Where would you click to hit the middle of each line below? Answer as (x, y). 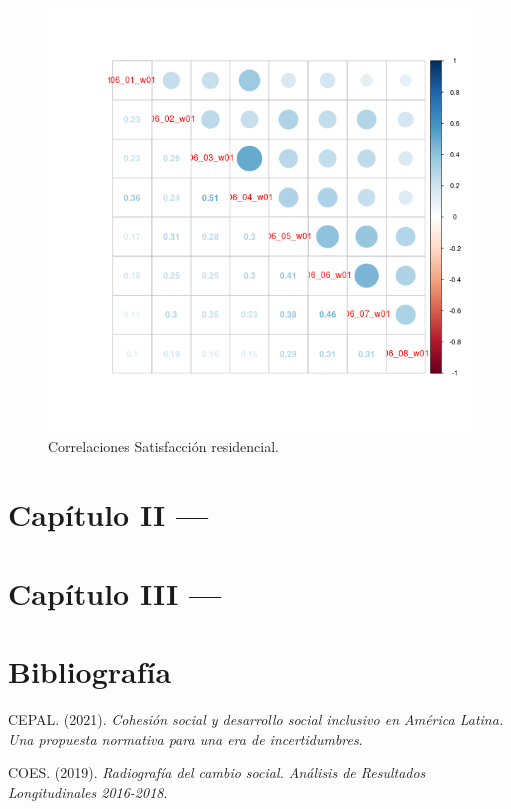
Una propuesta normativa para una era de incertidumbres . (185, 738)
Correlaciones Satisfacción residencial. (163, 445)
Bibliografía (90, 671)
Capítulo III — (115, 592)
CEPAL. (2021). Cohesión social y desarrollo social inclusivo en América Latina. (256, 719)
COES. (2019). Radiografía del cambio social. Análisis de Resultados (217, 772)
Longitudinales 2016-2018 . (88, 791)
